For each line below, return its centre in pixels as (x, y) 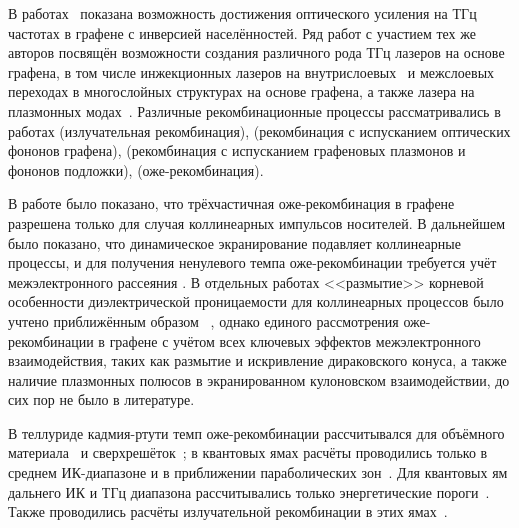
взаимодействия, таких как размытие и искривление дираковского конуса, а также (257, 360)
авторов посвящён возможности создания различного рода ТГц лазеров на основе (256, 52)
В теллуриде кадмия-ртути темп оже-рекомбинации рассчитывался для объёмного (256, 432)
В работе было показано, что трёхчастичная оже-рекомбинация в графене (231, 203)
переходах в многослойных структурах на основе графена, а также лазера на (241, 91)
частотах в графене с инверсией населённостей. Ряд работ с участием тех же (242, 32)
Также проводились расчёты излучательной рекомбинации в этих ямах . (228, 511)
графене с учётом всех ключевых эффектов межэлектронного (295, 340)
